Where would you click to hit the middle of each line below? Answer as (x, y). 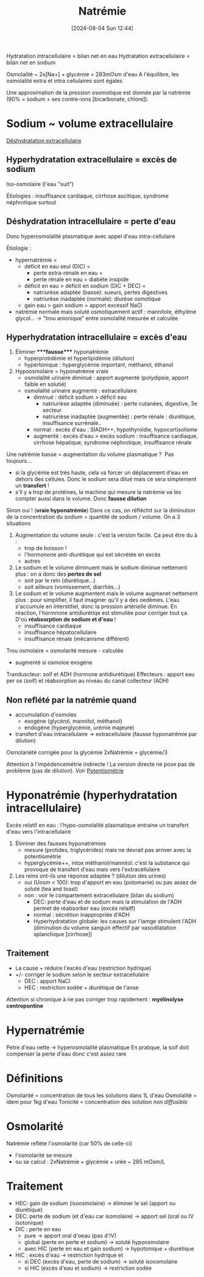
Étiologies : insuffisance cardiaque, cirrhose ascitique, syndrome (88, 196)
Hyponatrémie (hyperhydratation (92, 796)
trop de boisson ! (45, 548)
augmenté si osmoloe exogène (54, 662)
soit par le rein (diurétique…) (60, 581)
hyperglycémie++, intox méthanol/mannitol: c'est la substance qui (107, 863)
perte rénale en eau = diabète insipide (81, 279)
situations (19, 523)
